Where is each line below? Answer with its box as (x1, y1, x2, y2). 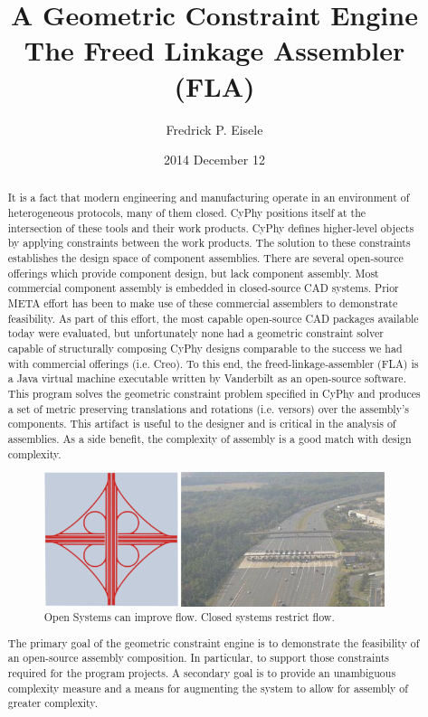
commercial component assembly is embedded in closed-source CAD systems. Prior (7, 280, 399, 296)
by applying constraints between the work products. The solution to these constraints (7, 235, 411, 250)
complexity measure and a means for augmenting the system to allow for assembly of (7, 680, 408, 695)
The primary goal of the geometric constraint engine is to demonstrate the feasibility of (7, 635, 420, 650)
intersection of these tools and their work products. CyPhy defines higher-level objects (7, 220, 414, 235)
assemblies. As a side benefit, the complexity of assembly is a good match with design (7, 430, 412, 446)
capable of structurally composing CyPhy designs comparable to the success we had (7, 341, 403, 356)
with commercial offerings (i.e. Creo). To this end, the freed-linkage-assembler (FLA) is (7, 355, 419, 371)
